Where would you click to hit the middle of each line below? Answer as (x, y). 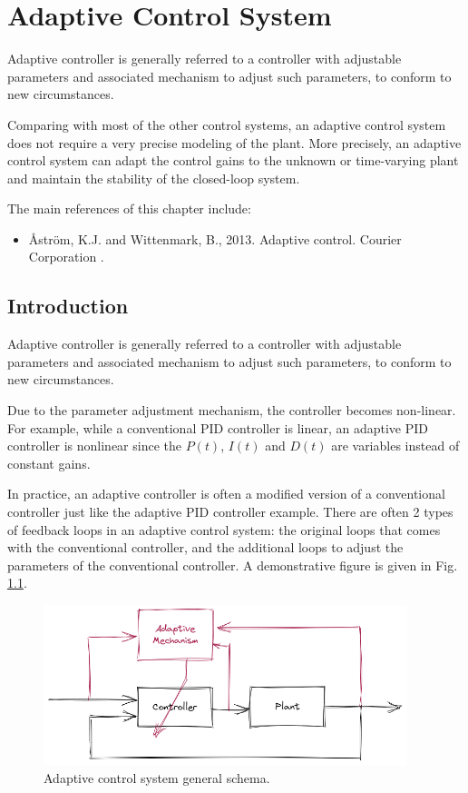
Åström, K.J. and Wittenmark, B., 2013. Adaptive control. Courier (215, 238)
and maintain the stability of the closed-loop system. (154, 178)
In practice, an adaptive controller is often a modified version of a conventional (226, 494)
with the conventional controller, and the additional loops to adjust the (205, 547)
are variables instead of (395, 446)
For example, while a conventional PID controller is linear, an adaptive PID (218, 427)
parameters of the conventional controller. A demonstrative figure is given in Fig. (233, 565)
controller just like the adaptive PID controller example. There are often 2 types (230, 512)
